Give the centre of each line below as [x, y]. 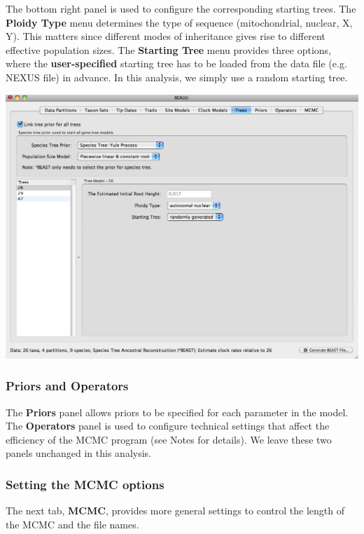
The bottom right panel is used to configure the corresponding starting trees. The [181, 8]
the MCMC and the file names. [72, 524]
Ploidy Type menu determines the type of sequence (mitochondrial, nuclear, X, [179, 22]
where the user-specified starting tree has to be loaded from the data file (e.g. [176, 63]
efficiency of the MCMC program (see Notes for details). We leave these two [169, 439]
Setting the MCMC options [85, 484]
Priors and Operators [67, 386]
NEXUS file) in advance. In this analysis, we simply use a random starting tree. [177, 77]
